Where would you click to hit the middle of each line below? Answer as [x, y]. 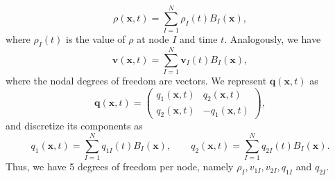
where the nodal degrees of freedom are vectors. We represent [136, 81]
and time [199, 39]
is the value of [96, 39]
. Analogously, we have [273, 39]
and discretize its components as [74, 126]
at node [153, 39]
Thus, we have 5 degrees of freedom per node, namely [120, 166]
